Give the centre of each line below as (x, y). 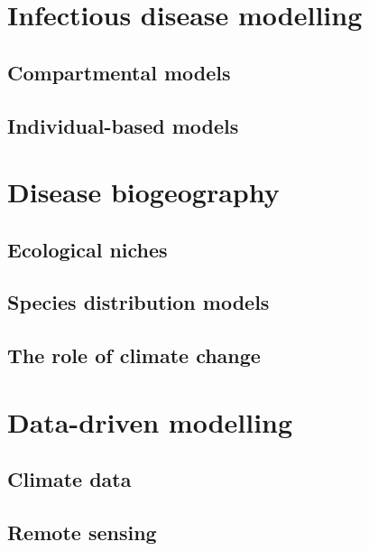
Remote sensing (82, 532)
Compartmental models (119, 72)
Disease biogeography (143, 192)
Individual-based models (123, 125)
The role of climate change (134, 355)
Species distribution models (138, 302)
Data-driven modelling (150, 421)
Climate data (69, 479)
